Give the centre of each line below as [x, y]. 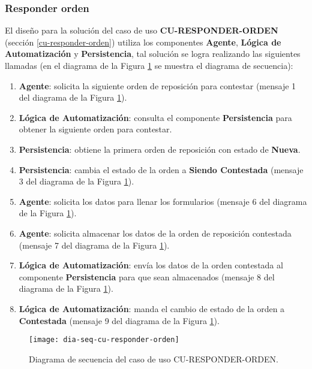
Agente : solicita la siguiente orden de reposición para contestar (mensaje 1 [157, 85]
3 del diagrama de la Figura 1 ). [76, 181]
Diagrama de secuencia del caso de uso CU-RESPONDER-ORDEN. [154, 359]
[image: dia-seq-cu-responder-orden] [104, 340]
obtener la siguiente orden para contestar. [95, 129]
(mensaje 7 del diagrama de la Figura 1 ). [94, 245]
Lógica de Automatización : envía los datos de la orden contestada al [151, 265]
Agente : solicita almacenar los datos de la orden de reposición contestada [155, 233]
